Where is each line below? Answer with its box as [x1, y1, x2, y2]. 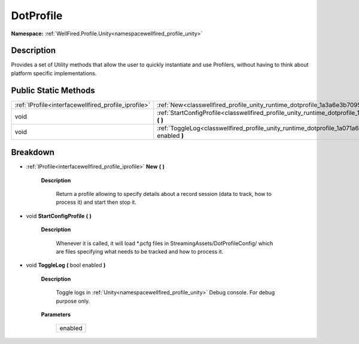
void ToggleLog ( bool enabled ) [26, 261, 106, 269]
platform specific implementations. [11, 70, 97, 77]
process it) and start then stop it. [56, 198, 137, 206]
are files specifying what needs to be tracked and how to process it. [56, 248, 224, 255]
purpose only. [56, 297, 90, 304]
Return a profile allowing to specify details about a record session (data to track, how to [56, 191, 272, 198]
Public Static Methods [11, 85, 95, 95]
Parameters [41, 310, 71, 318]
